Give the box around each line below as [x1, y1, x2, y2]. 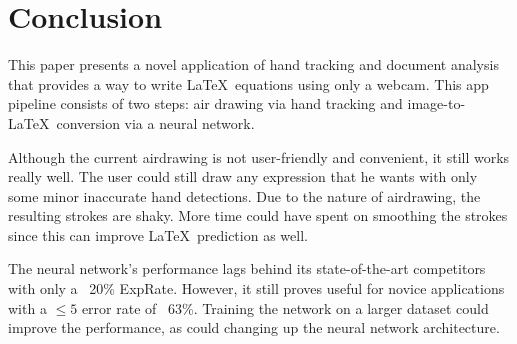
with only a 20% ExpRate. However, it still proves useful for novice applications [8, 278, 505, 299]
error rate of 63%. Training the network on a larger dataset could [81, 297, 489, 318]
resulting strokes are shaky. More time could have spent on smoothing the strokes [8, 205, 508, 226]
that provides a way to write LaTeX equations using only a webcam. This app [8, 73, 489, 94]
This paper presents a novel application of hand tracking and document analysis [8, 54, 499, 75]
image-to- [407, 93, 466, 114]
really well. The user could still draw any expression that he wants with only [8, 166, 478, 187]
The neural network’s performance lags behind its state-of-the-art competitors [8, 258, 486, 279]
